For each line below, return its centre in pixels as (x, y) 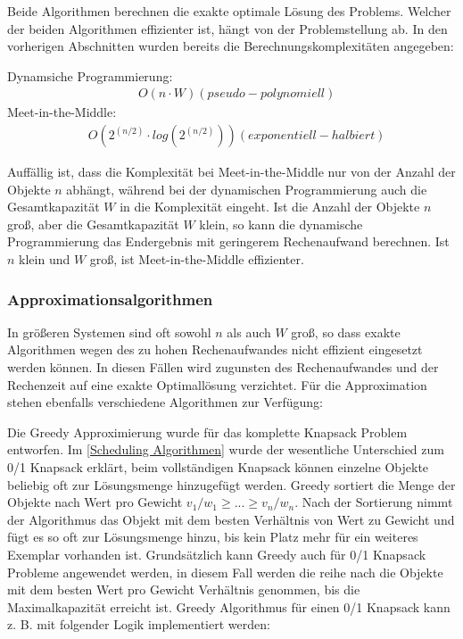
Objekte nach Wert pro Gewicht (95, 502)
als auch (249, 332)
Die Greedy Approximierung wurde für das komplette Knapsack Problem (207, 432)
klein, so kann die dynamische (281, 224)
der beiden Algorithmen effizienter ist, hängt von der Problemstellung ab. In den (227, 28)
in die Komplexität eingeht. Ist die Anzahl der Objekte (270, 207)
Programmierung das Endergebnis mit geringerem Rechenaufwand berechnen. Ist (228, 241)
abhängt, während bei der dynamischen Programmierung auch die (247, 189)
